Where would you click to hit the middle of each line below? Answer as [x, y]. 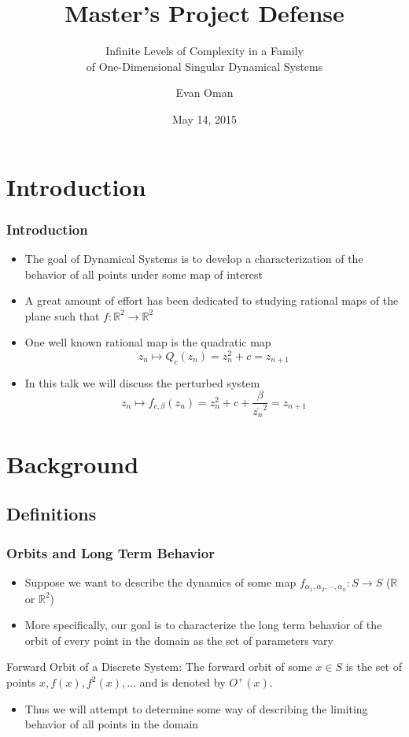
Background [73, 463]
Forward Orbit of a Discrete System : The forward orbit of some [159, 667]
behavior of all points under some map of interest [144, 274]
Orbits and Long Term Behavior [111, 552]
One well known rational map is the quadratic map [148, 342]
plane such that [62, 315]
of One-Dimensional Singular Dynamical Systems [204, 66]
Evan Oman [204, 93]
